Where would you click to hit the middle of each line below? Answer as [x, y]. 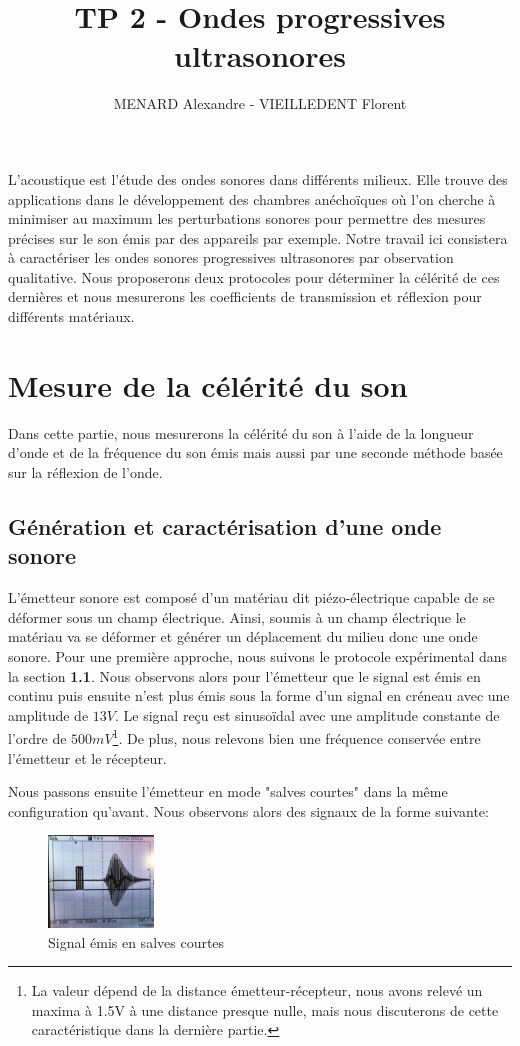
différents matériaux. [71, 316]
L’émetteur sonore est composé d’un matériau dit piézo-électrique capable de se [251, 597]
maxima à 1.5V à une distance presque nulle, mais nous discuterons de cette [265, 1009]
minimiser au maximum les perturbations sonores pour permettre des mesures [247, 218]
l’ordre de [37, 737]
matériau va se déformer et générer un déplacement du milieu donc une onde [243, 636]
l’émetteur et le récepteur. [87, 757]
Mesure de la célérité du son [208, 384]
